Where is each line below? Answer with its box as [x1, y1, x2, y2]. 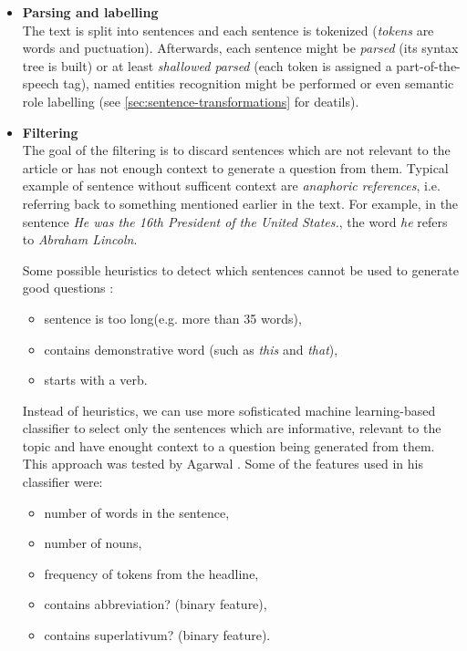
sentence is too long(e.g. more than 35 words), [44, 308, 302, 327]
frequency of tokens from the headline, [44, 563, 259, 583]
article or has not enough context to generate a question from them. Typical [22, 158, 449, 177]
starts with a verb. [44, 370, 148, 389]
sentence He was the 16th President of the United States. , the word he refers [22, 212, 448, 231]
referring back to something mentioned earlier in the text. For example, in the [22, 193, 459, 212]
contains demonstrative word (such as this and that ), [44, 339, 338, 358]
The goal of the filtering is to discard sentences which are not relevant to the [22, 140, 451, 160]
